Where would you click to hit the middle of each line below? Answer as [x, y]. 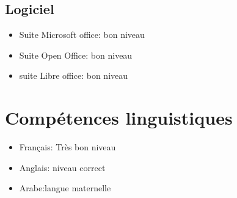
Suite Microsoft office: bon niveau [82, 35]
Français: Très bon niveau [67, 147]
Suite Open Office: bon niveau [76, 55]
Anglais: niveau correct [62, 167]
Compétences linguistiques [119, 118]
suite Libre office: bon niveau [74, 75]
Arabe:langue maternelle [65, 188]
